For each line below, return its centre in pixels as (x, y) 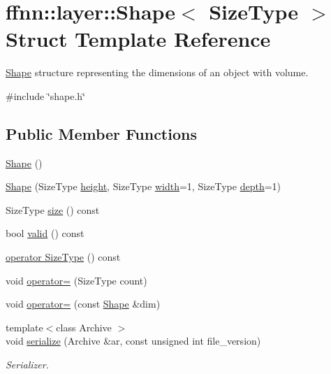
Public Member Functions (101, 133)
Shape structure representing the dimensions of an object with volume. (157, 72)
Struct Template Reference (138, 39)
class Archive (84, 327)
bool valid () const (45, 233)
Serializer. (27, 365)
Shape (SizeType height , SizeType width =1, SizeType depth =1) (144, 186)
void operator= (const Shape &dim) (83, 304)
